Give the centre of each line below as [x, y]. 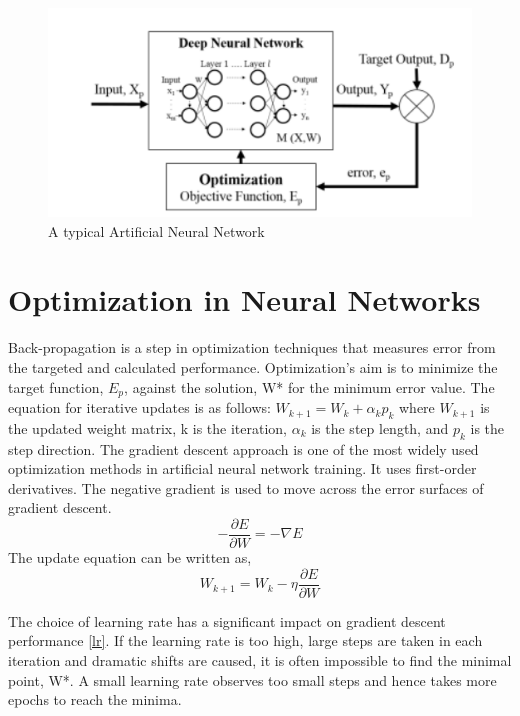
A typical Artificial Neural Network [156, 230]
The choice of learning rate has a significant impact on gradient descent [227, 620]
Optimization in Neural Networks [244, 299]
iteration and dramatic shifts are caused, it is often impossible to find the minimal [260, 659]
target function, [56, 386]
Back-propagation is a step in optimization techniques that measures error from [252, 347]
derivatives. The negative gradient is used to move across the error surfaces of [246, 487]
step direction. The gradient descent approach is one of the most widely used [243, 448]
